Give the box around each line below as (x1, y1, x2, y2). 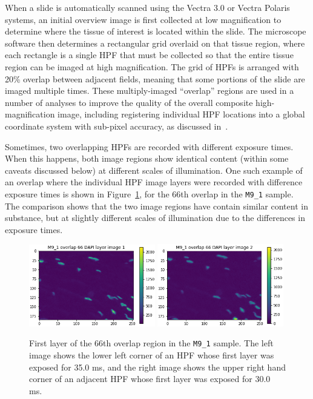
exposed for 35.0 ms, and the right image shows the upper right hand (29, 360, 286, 373)
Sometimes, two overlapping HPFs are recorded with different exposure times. (5, 140, 294, 153)
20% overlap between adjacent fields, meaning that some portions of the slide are (5, 72, 305, 85)
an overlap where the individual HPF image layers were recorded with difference (5, 176, 303, 188)
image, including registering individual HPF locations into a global (58, 108, 305, 120)
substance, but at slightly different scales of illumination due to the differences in (5, 211, 305, 224)
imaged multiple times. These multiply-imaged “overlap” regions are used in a (5, 84, 294, 97)
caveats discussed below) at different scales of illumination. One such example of (5, 163, 303, 176)
